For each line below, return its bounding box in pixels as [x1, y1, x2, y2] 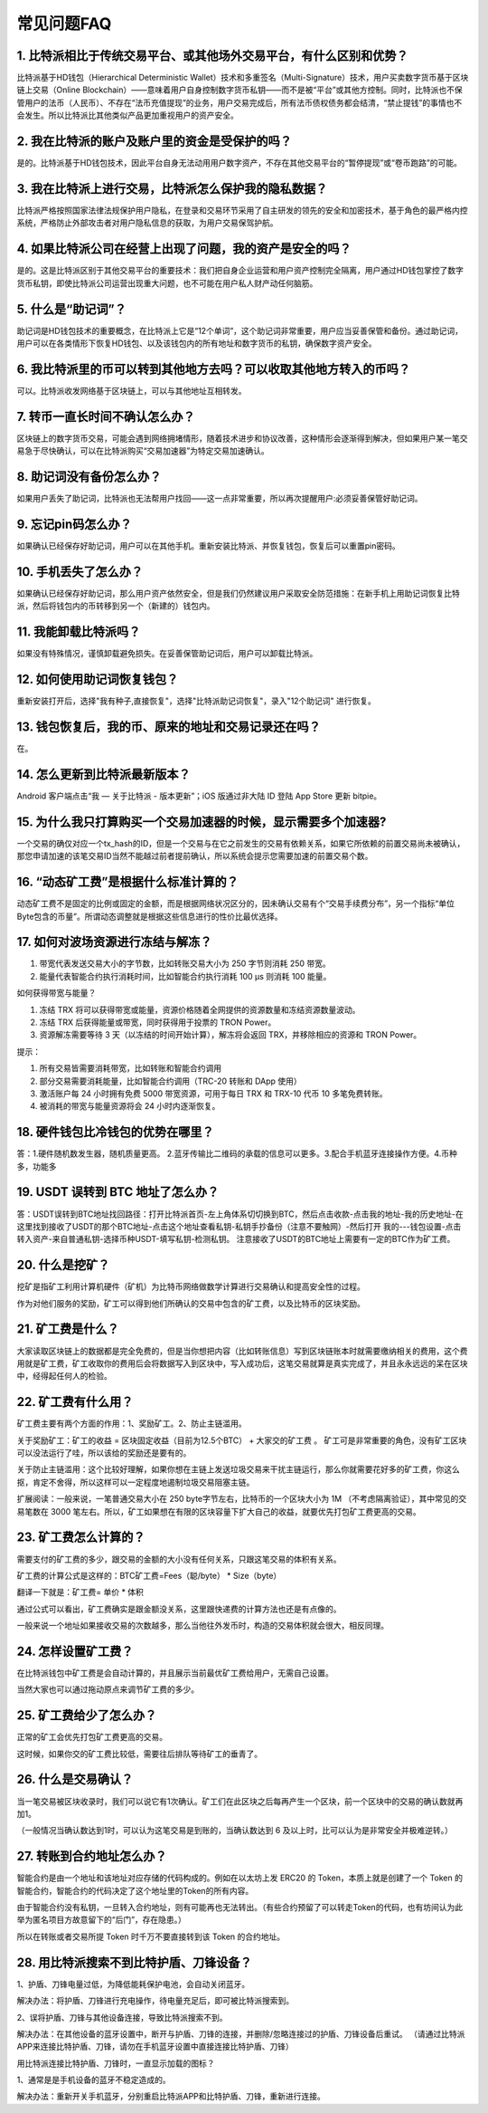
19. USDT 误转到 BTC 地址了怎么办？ [16, 1184, 220, 1200]
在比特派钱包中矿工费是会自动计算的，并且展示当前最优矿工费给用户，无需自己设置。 [16, 1667, 333, 1678]
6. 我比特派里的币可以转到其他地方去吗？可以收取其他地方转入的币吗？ [16, 361, 411, 377]
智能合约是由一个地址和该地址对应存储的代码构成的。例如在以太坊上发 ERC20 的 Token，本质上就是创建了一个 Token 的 [16, 1872, 463, 1883]
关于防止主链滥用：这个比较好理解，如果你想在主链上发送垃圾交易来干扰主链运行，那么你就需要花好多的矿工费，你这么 [16, 1464, 460, 1475]
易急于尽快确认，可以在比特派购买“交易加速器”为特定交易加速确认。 [16, 445, 270, 456]
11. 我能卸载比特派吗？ [16, 625, 141, 640]
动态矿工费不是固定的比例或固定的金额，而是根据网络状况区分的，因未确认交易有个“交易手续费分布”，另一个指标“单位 [16, 898, 455, 909]
